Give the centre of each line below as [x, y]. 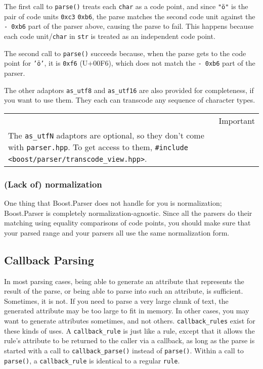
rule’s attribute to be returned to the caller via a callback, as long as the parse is [129, 340]
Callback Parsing [49, 260]
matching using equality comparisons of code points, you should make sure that [127, 223]
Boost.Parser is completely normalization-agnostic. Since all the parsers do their [128, 213]
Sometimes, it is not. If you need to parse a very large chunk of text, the [116, 301]
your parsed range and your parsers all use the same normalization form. [117, 232]
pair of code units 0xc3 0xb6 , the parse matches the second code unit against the [130, 16]
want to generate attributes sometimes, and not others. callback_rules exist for [130, 320]
